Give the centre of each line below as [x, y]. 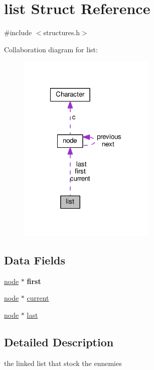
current [38, 298]
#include [18, 32]
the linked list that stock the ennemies [63, 363]
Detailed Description [59, 342]
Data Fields [35, 260]
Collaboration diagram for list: [51, 49]
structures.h [62, 32]
